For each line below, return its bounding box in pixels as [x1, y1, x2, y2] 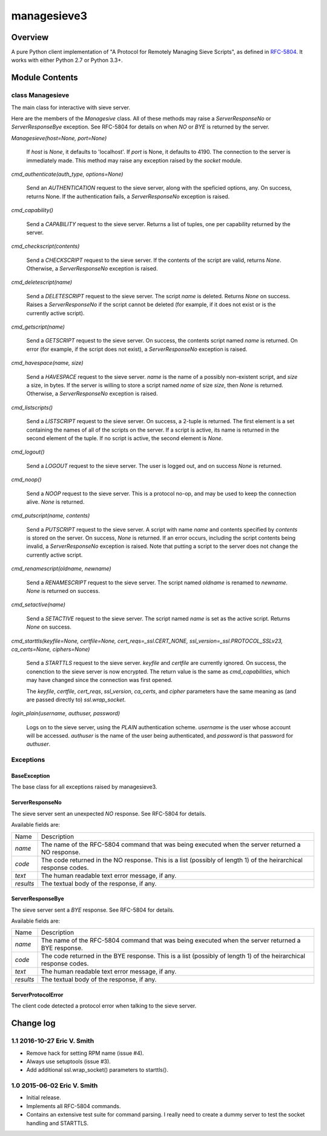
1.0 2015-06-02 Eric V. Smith [11, 1081, 98, 1090]
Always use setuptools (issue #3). [26, 1058, 111, 1065]
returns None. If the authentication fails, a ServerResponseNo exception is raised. [26, 193, 230, 200]
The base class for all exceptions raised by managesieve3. [11, 783, 157, 790]
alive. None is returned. [26, 498, 85, 506]
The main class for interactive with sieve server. [11, 104, 130, 111]
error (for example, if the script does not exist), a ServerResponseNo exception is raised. [26, 346, 248, 353]
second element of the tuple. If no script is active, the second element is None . [26, 434, 223, 442]
